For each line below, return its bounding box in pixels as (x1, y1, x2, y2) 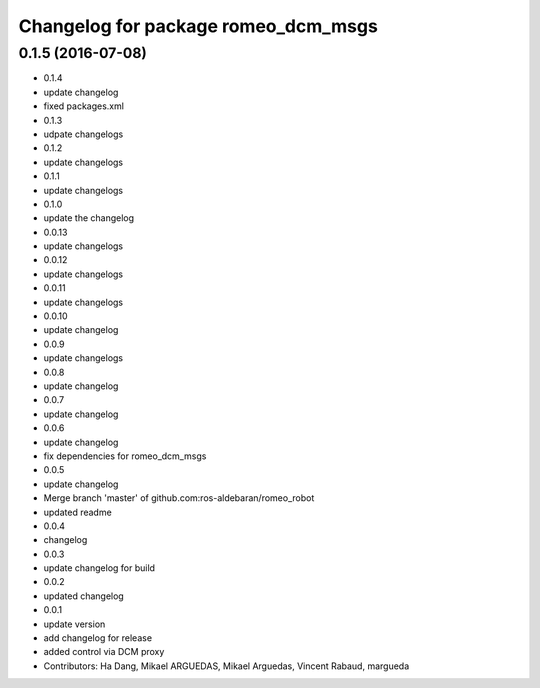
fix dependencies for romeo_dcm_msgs (43, 450, 207, 462)
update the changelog (43, 212, 135, 224)
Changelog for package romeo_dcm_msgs (18, 15, 379, 37)
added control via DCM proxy (43, 646, 165, 658)
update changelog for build (43, 562, 155, 574)
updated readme (43, 506, 112, 518)
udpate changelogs (43, 128, 124, 140)
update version (43, 618, 106, 630)
